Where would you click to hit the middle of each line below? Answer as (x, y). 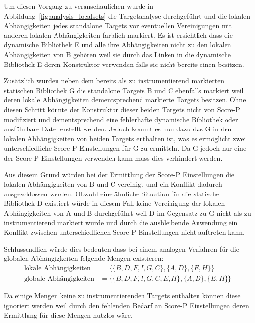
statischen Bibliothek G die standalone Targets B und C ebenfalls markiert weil (124, 90)
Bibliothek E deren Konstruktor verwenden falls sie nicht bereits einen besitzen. (124, 64)
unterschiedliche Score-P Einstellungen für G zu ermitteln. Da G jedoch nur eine (125, 148)
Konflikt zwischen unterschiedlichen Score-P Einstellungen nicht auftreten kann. (124, 232)
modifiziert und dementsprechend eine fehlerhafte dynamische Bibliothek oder (121, 119)
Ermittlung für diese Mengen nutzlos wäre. (68, 315)
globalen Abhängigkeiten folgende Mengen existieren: (84, 258)
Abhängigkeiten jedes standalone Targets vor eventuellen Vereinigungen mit (118, 25)
